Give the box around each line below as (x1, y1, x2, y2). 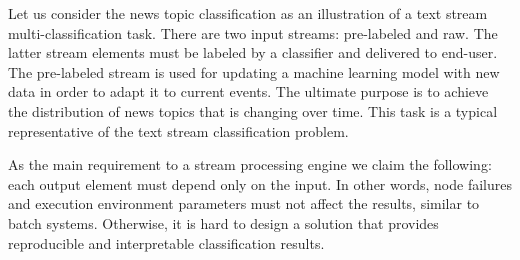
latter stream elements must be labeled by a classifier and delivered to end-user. (8, 42, 498, 63)
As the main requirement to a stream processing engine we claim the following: (8, 154, 492, 175)
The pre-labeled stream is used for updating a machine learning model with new (8, 61, 500, 82)
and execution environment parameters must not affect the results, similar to (8, 193, 480, 214)
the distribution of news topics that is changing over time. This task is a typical (8, 100, 498, 121)
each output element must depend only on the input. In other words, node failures (8, 173, 512, 194)
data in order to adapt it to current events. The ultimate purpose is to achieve (8, 81, 489, 102)
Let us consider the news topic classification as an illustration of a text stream (8, 3, 488, 23)
